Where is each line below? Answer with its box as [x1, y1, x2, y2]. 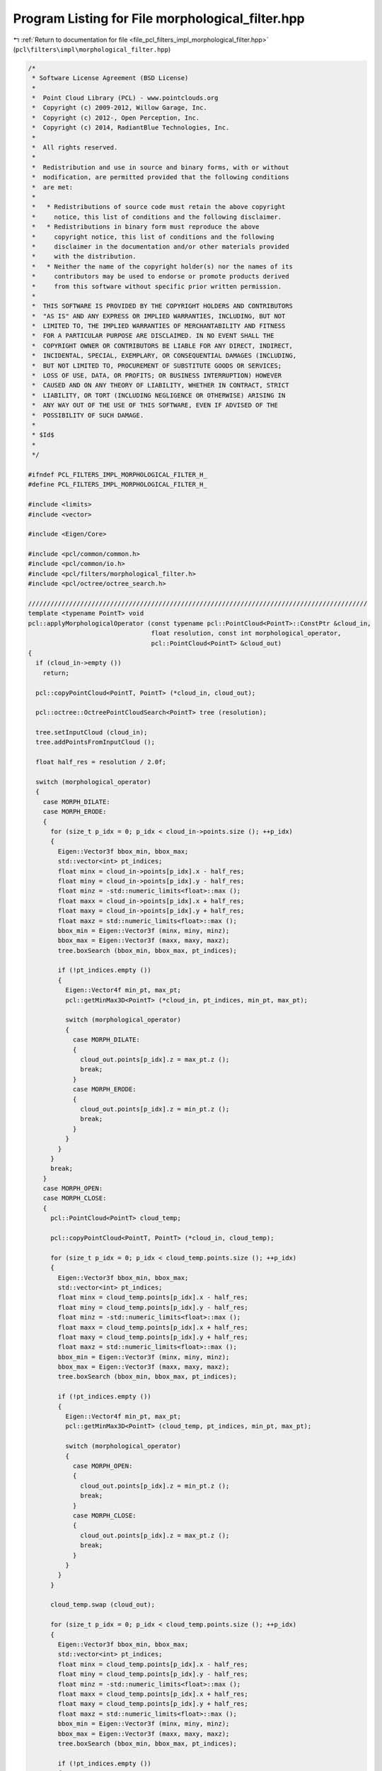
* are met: [32, 183, 74, 191]
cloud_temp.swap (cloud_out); [50, 1601, 156, 1609]
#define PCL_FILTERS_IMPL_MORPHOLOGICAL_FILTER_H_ [28, 480, 208, 489]
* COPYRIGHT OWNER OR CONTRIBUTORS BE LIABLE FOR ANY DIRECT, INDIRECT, [32, 341, 294, 350]
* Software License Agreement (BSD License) [32, 74, 189, 82]
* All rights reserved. [32, 144, 118, 152]
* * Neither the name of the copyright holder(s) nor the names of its [32, 262, 294, 271]
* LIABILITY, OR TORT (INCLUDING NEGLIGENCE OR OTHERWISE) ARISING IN [32, 391, 286, 400]
